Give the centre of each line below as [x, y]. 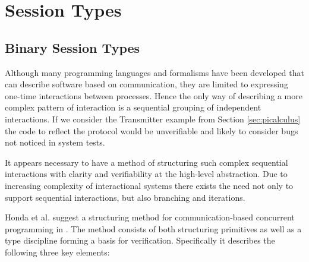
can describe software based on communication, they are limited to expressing [146, 84]
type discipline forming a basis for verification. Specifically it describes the [140, 240]
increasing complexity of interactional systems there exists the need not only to [149, 185]
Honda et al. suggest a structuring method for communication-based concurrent [150, 217]
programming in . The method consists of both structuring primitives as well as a [153, 228]
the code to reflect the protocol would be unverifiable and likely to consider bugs [152, 130]
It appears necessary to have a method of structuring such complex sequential [146, 162]
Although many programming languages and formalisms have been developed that [154, 72]
